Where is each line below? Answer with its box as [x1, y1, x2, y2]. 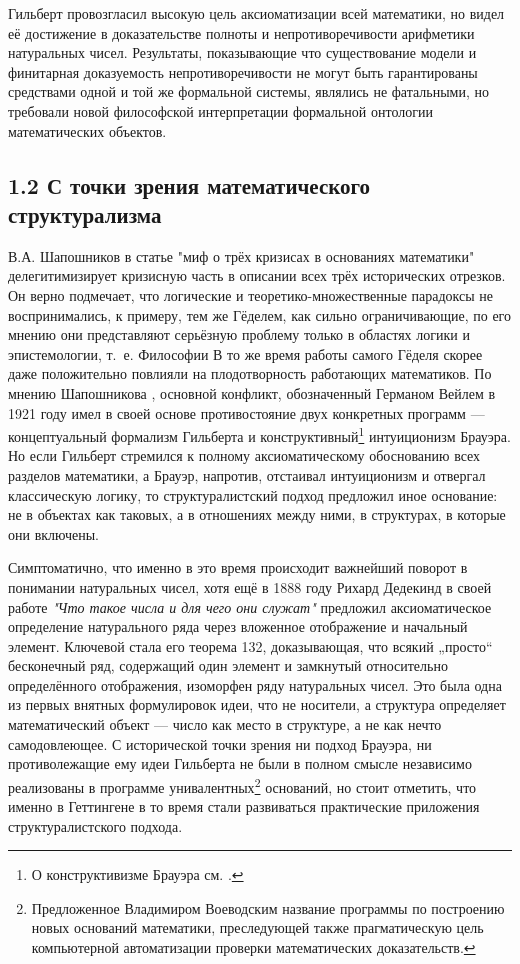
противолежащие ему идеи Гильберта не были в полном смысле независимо [8, 753, 472, 774]
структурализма [8, 198, 162, 229]
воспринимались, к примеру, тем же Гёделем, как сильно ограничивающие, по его [8, 304, 512, 325]
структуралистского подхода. [8, 815, 183, 836]
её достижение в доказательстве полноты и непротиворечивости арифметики [8, 22, 475, 43]
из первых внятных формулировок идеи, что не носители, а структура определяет [8, 694, 506, 715]
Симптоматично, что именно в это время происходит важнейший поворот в [8, 557, 468, 578]
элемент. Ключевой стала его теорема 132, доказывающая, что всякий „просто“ [8, 635, 493, 656]
